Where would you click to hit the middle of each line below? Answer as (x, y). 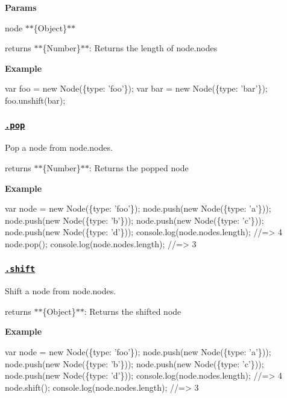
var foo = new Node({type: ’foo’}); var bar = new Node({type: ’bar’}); (136, 88)
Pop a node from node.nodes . (59, 147)
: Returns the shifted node (133, 311)
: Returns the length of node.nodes (153, 48)
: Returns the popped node (139, 167)
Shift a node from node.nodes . (61, 291)
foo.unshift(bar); (35, 100)
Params (21, 7)
